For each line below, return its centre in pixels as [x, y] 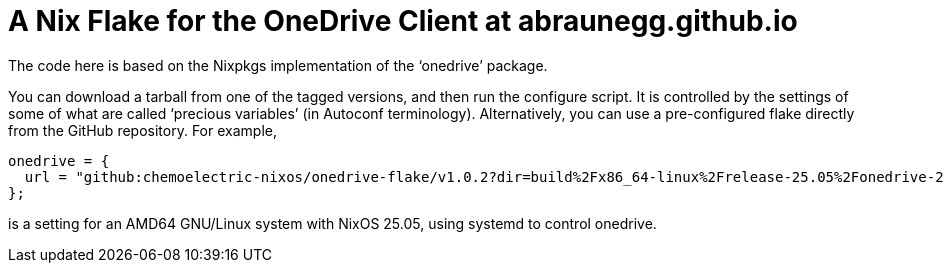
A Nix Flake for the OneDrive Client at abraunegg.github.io [403, 21]
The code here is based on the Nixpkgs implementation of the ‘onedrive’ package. [278, 65]
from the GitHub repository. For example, [142, 130]
